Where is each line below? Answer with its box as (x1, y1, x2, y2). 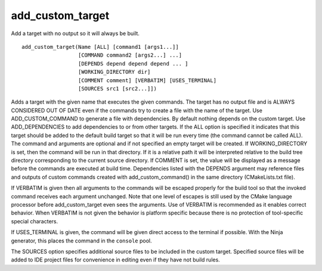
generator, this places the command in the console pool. (11, 237, 152, 244)
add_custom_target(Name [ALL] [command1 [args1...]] (21, 43, 179, 50)
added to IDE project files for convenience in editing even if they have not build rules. (11, 256, 220, 263)
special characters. (11, 217, 58, 225)
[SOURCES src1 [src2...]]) (78, 85, 157, 92)
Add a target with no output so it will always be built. (11, 30, 140, 37)
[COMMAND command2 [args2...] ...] (78, 52, 182, 59)
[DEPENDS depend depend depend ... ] (78, 60, 188, 67)
